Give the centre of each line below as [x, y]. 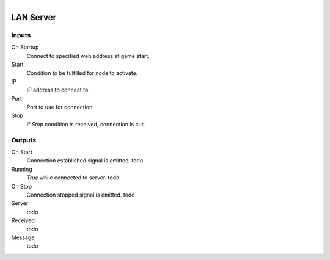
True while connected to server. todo [73, 178]
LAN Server [34, 17]
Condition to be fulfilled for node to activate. [82, 73]
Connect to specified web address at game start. [88, 56]
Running [22, 169]
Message [23, 237]
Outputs [24, 140]
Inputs [21, 35]
